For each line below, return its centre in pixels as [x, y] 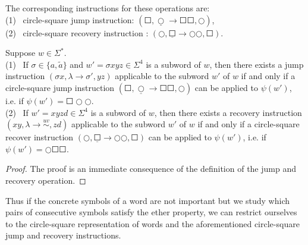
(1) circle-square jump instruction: [70, 19]
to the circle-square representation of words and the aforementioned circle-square [153, 223]
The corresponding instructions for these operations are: [108, 8]
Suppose [21, 53]
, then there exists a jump [257, 64]
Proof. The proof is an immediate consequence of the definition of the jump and [151, 169]
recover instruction [40, 137]
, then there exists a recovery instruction [228, 112]
